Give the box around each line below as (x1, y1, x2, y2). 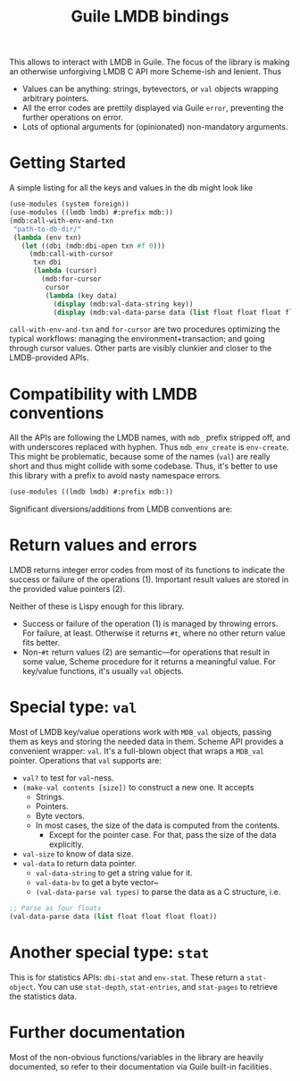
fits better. (21, 638, 61, 648)
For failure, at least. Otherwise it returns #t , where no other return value (21, 628, 286, 638)
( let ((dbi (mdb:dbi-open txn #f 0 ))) (21, 241, 166, 250)
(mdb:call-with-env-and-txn (9, 216, 114, 225)
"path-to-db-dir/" (12, 224, 82, 233)
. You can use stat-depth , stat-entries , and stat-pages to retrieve (32, 981, 279, 992)
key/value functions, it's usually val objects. (21, 666, 185, 677)
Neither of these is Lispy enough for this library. (9, 601, 185, 612)
